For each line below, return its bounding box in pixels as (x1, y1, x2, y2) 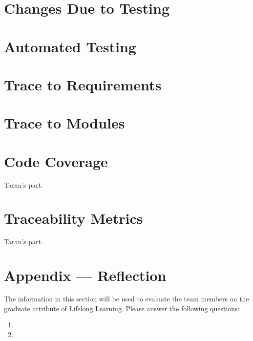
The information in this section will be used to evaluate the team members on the (4, 294, 249, 304)
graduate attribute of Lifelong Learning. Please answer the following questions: (4, 303, 240, 313)
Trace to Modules (4, 113, 125, 133)
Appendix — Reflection (4, 265, 167, 285)
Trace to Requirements (4, 74, 162, 94)
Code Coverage (4, 151, 108, 171)
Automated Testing (4, 36, 136, 56)
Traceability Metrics (4, 208, 143, 228)
